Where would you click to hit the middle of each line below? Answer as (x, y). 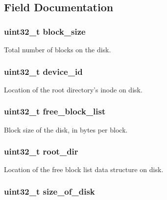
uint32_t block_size (45, 31)
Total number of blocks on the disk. (58, 49)
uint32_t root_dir (41, 151)
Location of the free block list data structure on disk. (84, 169)
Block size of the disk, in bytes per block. (66, 129)
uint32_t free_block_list (55, 111)
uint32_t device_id (43, 71)
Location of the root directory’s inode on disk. (73, 89)
